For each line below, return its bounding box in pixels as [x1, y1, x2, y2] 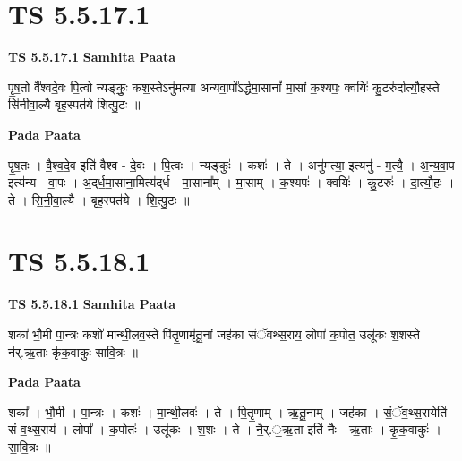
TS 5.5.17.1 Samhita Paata [8, 47, 176, 66]
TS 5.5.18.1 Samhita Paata [8, 295, 176, 313]
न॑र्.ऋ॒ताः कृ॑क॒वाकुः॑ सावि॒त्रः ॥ [8, 342, 138, 361]
